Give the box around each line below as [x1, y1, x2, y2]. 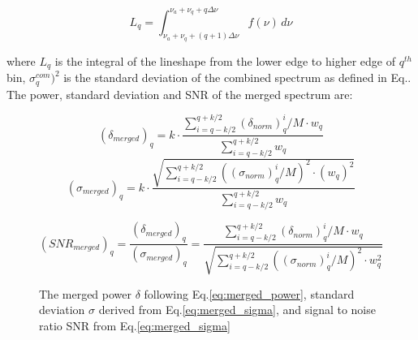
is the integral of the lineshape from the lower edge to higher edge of [54, 52, 395, 69]
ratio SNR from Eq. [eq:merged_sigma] [39, 316, 231, 334]
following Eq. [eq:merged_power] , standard [144, 285, 355, 302]
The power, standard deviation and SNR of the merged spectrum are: [6, 85, 353, 102]
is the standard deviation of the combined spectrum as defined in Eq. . [63, 69, 412, 86]
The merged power [39, 285, 132, 302]
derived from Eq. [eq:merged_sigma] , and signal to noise [98, 301, 376, 318]
